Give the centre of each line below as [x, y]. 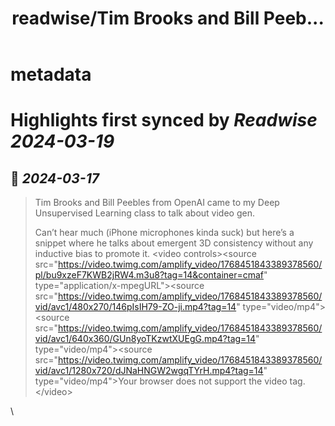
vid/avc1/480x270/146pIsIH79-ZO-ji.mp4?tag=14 [135, 307]
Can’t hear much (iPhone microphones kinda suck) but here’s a [164, 233]
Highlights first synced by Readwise [164, 120]
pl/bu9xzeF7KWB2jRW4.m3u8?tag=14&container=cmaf [149, 275]
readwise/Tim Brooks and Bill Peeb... [168, 18]
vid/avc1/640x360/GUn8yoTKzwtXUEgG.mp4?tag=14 [145, 339]
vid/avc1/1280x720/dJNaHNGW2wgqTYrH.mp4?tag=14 [149, 371]
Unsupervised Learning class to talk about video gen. [144, 213]
